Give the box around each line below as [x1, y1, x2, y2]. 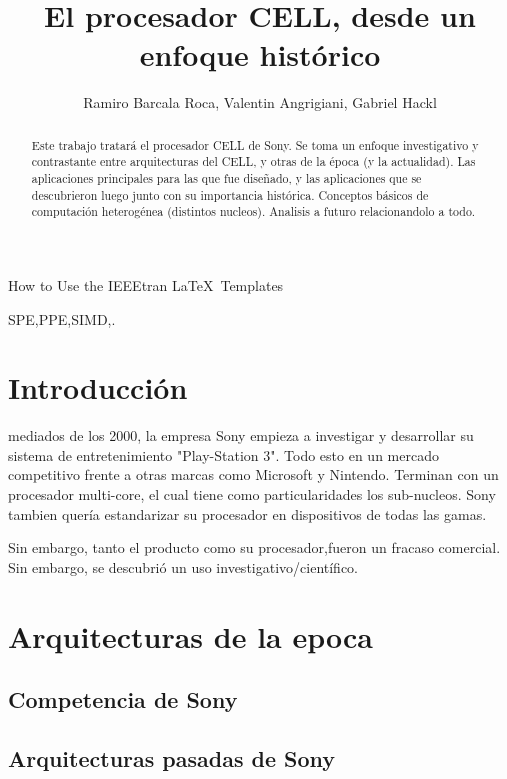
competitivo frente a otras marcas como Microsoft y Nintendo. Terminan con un [8, 464, 499, 485]
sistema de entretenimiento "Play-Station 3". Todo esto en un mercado [8, 444, 439, 465]
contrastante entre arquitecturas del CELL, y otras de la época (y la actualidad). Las [31, 153, 476, 170]
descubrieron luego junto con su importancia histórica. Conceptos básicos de [31, 186, 429, 203]
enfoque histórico [139, 34, 381, 75]
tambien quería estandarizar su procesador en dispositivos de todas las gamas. [8, 503, 487, 524]
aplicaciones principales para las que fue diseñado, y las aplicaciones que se [31, 170, 422, 187]
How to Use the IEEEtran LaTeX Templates [8, 274, 284, 295]
